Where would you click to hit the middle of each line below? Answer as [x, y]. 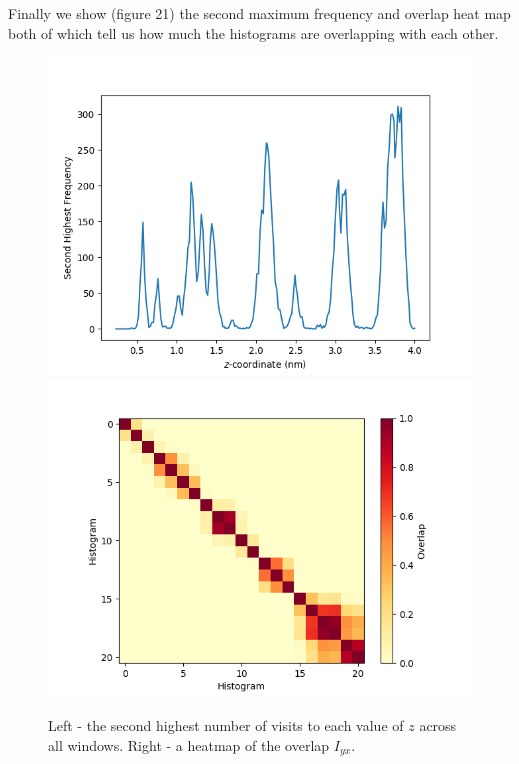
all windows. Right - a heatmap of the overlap [189, 744]
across [438, 725]
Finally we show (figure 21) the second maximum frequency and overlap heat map [259, 13]
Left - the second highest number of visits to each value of [226, 725]
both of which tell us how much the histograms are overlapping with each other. [253, 32]
